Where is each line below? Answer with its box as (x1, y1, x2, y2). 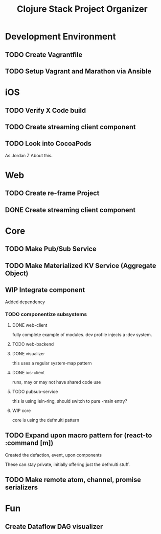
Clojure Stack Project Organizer (17, 3, 148, 15)
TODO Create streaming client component (5, 122, 136, 131)
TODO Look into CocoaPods (5, 140, 92, 148)
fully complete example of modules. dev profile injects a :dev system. (12, 332, 152, 338)
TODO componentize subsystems (5, 311, 87, 318)
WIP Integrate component (5, 286, 85, 294)
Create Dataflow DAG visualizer (5, 522, 103, 531)
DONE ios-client (12, 369, 45, 375)
